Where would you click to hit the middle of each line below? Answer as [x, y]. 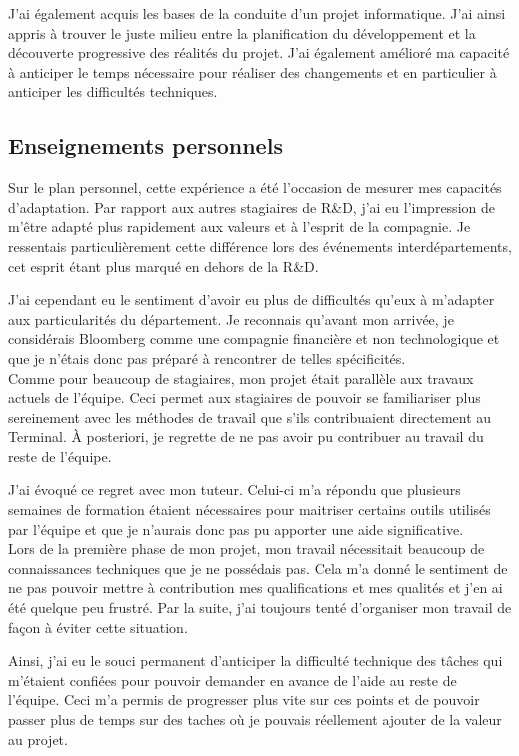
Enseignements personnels [145, 145]
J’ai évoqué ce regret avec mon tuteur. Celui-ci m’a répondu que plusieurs [234, 489]
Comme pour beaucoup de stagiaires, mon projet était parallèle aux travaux [241, 377]
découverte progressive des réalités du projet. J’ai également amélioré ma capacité [259, 52]
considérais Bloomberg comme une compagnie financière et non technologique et [254, 338]
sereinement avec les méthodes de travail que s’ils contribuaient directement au [250, 416]
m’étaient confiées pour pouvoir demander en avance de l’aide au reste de [232, 679]
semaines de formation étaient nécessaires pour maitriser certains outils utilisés [249, 509]
